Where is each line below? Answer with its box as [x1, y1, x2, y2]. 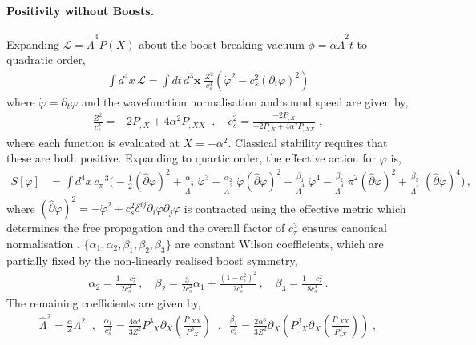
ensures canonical [301, 219, 387, 236]
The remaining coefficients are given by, [6, 295, 201, 311]
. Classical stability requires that [228, 134, 388, 150]
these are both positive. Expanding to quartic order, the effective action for [6, 150, 377, 166]
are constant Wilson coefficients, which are [175, 235, 384, 251]
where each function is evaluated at [6, 134, 180, 150]
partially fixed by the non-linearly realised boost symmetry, [6, 251, 298, 268]
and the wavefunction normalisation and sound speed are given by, [81, 93, 409, 110]
